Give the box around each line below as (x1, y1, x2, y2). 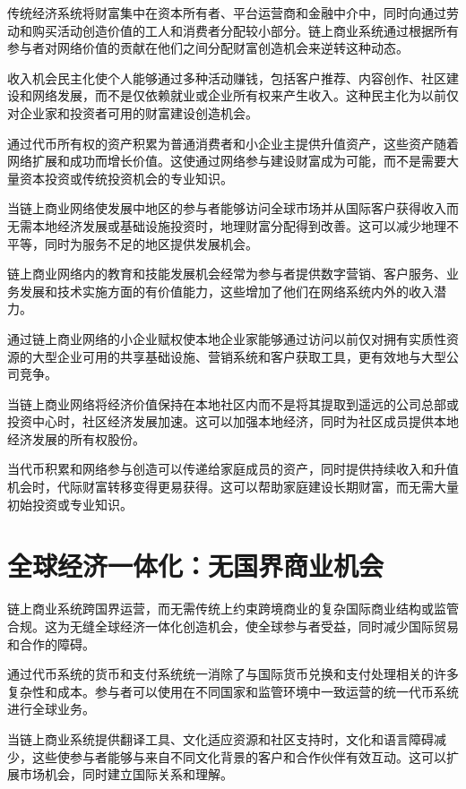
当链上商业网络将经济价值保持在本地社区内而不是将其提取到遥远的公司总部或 (7, 394, 459, 413)
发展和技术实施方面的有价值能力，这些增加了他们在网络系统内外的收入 (19, 281, 434, 300)
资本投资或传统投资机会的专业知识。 (19, 168, 233, 187)
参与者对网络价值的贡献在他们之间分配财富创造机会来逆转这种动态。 (7, 39, 409, 57)
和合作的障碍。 (7, 634, 95, 653)
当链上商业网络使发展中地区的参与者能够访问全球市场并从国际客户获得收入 (7, 199, 446, 218)
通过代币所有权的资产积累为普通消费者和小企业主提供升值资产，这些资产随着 (7, 133, 459, 152)
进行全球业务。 (7, 699, 95, 718)
